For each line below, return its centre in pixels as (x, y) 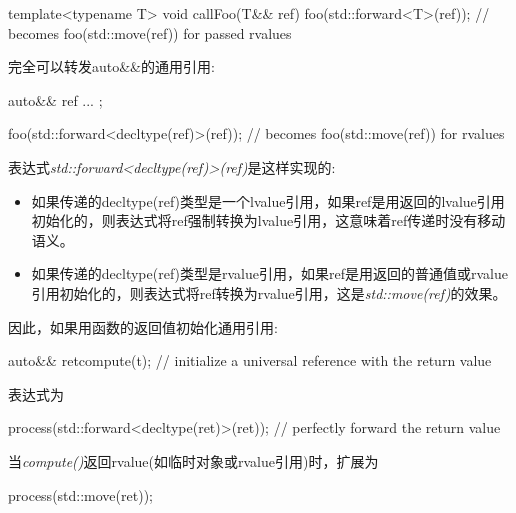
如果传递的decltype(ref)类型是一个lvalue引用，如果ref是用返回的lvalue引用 (268, 200)
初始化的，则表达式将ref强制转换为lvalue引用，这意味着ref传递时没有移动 (268, 220)
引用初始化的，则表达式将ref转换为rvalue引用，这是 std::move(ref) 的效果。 (269, 292)
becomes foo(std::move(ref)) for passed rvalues (150, 32)
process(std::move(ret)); (80, 494)
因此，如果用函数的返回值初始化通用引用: (143, 326)
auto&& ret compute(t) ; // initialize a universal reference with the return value (250, 360)
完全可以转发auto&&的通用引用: (111, 66)
